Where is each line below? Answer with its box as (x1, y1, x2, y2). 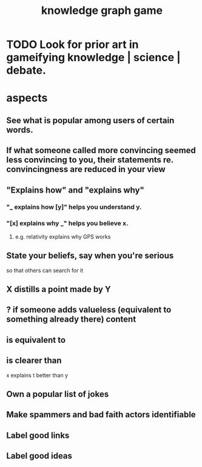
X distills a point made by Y (6, 284, 111, 294)
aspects (6, 91, 48, 105)
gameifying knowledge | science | (6, 51, 181, 64)
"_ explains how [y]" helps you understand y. (6, 203, 142, 211)
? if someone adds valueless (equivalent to (6, 305, 172, 315)
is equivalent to (6, 334, 66, 345)
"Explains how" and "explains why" (6, 185, 144, 195)
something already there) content (6, 314, 136, 325)
